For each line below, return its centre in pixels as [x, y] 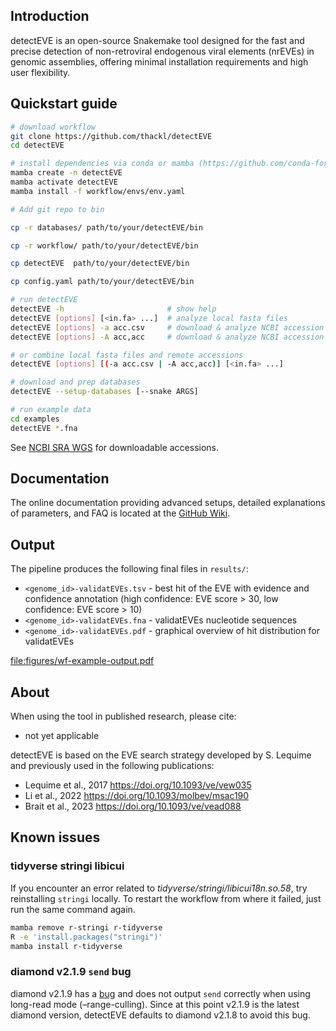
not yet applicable [62, 736]
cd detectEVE [37, 145]
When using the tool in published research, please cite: [123, 716]
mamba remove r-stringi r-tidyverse [86, 927]
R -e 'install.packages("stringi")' [86, 937]
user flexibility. [40, 72]
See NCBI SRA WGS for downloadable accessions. [115, 447]
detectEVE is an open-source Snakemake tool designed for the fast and [157, 40]
